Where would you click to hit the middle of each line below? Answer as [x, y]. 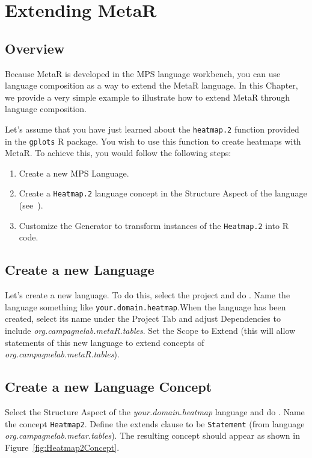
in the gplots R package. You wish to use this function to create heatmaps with [153, 141]
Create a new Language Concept [109, 387]
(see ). [31, 205]
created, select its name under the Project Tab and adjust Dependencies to [143, 318]
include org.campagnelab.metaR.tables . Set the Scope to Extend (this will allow [150, 330]
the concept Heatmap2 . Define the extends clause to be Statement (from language [155, 423]
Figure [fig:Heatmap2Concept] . [62, 447]
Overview [35, 48]
